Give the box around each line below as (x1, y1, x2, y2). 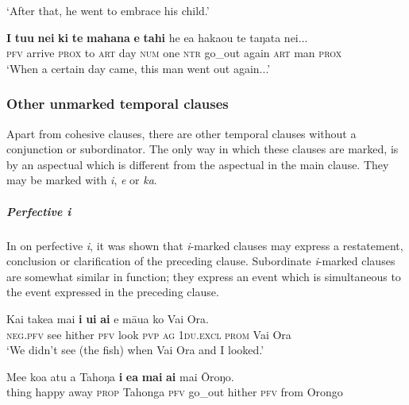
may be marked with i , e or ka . (6, 172, 157, 188)
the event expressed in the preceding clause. (6, 283, 219, 300)
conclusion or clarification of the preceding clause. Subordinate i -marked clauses (6, 253, 395, 269)
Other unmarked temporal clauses (6, 94, 229, 114)
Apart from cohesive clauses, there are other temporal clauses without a (6, 125, 357, 141)
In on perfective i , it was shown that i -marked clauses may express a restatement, (6, 237, 403, 253)
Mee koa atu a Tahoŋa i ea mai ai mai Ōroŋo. (6, 368, 234, 384)
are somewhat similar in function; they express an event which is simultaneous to (6, 268, 401, 284)
